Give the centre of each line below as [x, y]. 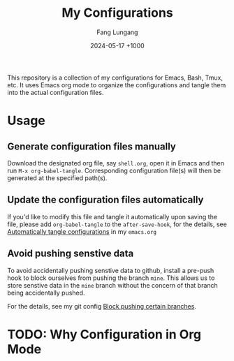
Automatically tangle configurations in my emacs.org [82, 231]
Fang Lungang [117, 32]
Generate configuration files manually [92, 146]
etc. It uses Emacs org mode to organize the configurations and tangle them [117, 84]
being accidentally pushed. [46, 293]
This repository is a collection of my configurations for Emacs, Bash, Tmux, [115, 78]
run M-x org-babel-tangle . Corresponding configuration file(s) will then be [114, 170]
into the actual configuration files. [56, 92]
